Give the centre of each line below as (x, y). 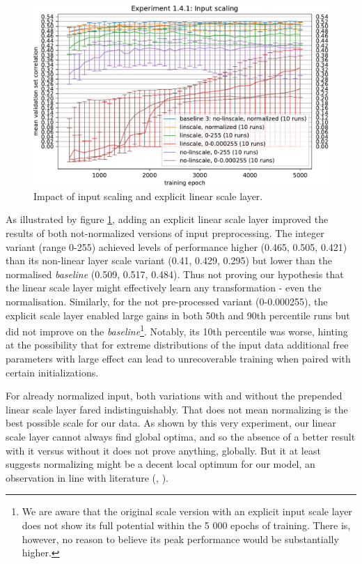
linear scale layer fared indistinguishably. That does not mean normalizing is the (177, 409)
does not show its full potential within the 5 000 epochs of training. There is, (186, 525)
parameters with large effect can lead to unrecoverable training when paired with (178, 358)
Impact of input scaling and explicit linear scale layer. (148, 196)
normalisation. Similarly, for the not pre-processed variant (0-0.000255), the (167, 301)
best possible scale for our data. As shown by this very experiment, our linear (171, 423)
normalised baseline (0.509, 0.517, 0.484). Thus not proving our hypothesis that (175, 274)
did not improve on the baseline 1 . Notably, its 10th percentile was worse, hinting (177, 330)
